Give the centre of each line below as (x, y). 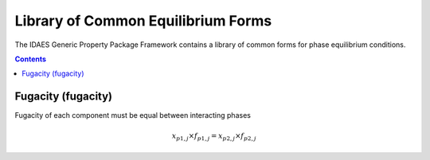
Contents (31, 59)
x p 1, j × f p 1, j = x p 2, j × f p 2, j (214, 137)
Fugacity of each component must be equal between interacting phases (133, 115)
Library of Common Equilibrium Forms (143, 21)
